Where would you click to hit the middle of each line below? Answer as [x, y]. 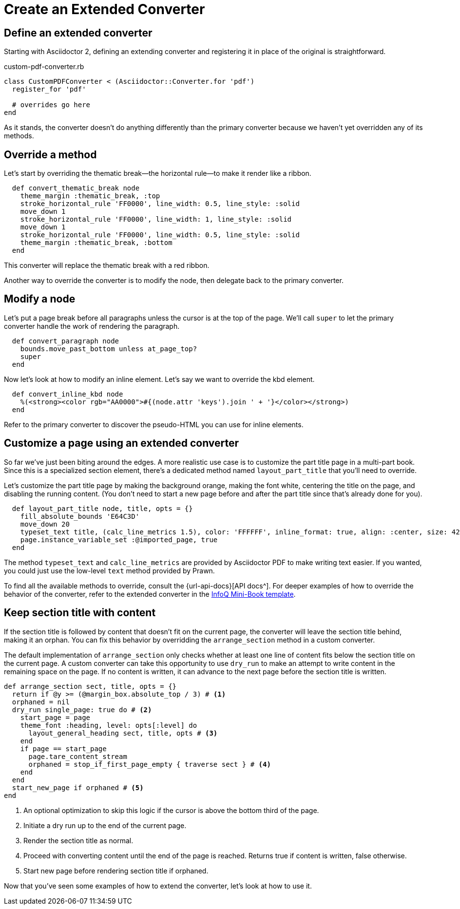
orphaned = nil [41, 702]
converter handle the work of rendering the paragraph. [92, 326]
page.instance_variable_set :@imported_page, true [119, 540]
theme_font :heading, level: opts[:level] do [109, 725]
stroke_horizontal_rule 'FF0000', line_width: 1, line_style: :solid [156, 219]
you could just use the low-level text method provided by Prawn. [109, 570]
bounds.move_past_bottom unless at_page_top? [109, 349]
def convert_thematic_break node [76, 188]
